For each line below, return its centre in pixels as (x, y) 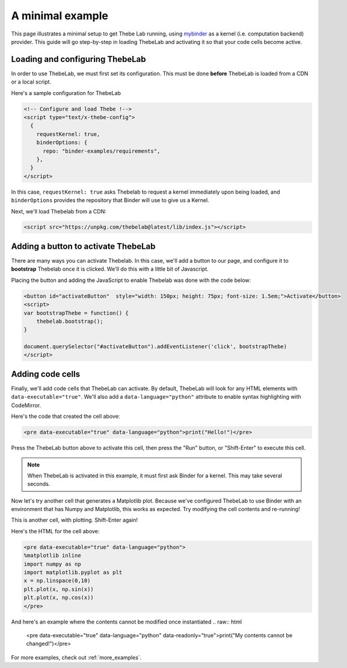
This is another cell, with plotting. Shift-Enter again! (75, 520)
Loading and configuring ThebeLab (79, 59)
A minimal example (60, 16)
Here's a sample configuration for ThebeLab (66, 93)
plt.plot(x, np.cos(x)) (59, 598)
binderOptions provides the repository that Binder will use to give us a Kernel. (110, 200)
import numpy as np (52, 564)
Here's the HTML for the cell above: (55, 531)
